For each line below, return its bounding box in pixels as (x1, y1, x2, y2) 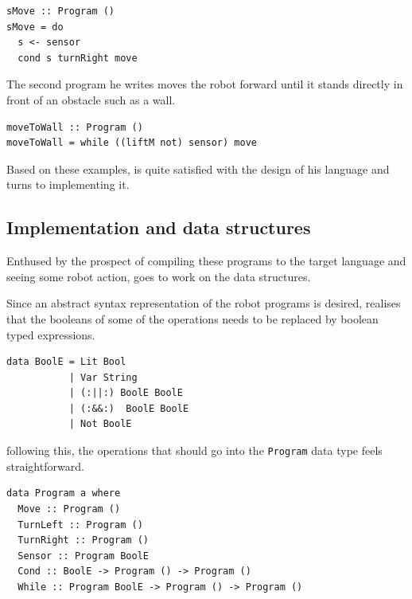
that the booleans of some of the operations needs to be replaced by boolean (6, 310, 379, 327)
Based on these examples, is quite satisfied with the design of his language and (6, 160, 390, 177)
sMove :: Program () (6, 6, 115, 17)
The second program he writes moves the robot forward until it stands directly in (6, 76, 403, 92)
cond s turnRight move (17, 52, 138, 64)
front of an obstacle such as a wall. (6, 91, 176, 108)
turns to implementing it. (6, 176, 130, 193)
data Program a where (6, 487, 121, 499)
